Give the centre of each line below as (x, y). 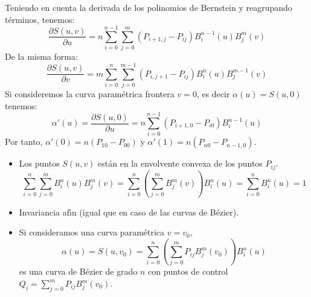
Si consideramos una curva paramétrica (92, 232)
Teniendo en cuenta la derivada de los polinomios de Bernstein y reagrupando (149, 7)
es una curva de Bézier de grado (78, 271)
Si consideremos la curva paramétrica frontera (90, 94)
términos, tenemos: (40, 19)
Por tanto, (24, 142)
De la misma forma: (41, 56)
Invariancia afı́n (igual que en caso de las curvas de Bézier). (129, 212)
